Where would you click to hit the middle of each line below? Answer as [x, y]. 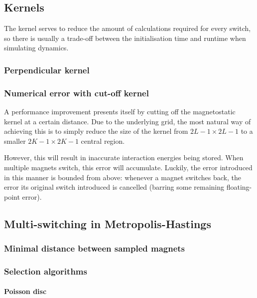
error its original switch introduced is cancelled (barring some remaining [114, 187]
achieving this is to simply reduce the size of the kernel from [96, 131]
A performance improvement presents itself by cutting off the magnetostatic [120, 112]
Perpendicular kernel [47, 70]
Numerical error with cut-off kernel [76, 93]
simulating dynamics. [36, 48]
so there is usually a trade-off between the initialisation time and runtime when [125, 38]
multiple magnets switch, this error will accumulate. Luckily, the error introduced [128, 167]
